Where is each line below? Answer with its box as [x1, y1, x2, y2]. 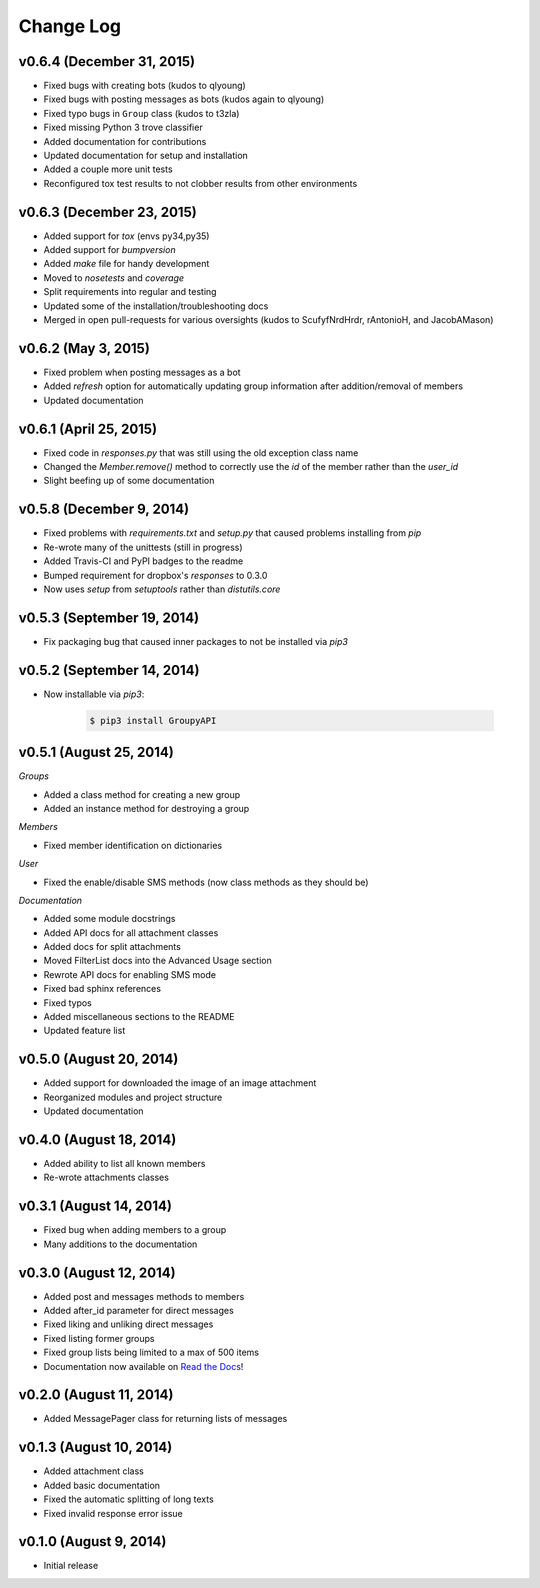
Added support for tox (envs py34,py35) [43, 230, 210, 242]
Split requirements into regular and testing [43, 286, 217, 298]
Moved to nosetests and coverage [43, 271, 185, 284]
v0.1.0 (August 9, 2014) [18, 1533, 167, 1550]
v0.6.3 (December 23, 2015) [18, 203, 197, 220]
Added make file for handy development [43, 258, 210, 270]
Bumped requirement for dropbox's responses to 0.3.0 [43, 569, 268, 581]
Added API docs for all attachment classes [43, 926, 219, 939]
